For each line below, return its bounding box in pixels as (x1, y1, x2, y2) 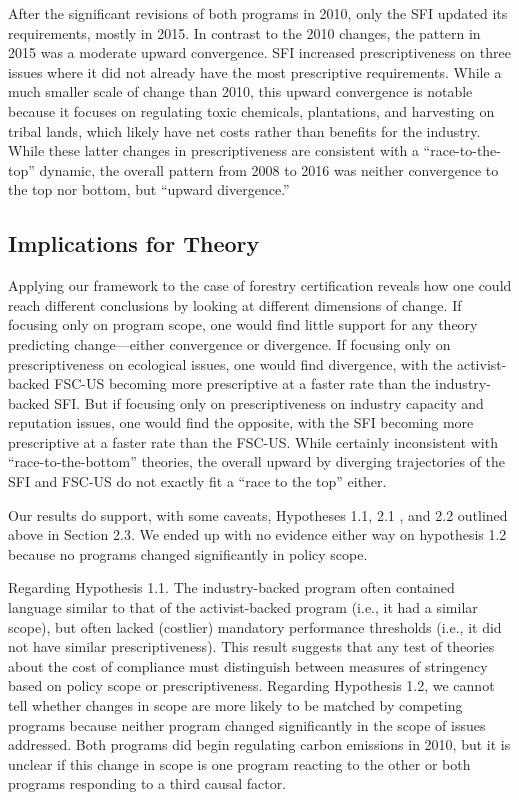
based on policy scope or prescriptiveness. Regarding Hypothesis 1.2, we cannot (8, 675, 495, 696)
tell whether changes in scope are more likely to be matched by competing (8, 695, 463, 716)
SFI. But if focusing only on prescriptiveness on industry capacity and (54, 392, 484, 413)
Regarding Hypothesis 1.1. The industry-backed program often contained (8, 577, 455, 598)
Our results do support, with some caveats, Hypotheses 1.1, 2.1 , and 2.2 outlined (8, 504, 508, 525)
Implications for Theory (8, 228, 260, 259)
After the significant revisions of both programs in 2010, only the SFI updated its (8, 3, 508, 23)
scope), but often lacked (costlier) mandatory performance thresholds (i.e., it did (8, 616, 502, 637)
